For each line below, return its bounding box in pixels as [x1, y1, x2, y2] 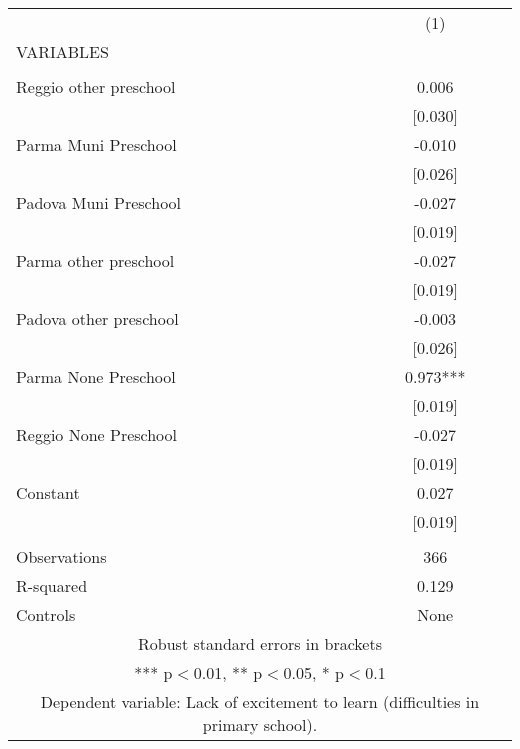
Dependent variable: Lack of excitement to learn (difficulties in [40, 690, 480, 713]
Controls [16, 603, 76, 626]
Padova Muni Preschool [16, 191, 182, 214]
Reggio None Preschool [16, 423, 178, 446]
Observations [16, 545, 107, 568]
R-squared [16, 574, 88, 597]
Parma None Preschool [16, 365, 176, 388]
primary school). [202, 713, 318, 736]
